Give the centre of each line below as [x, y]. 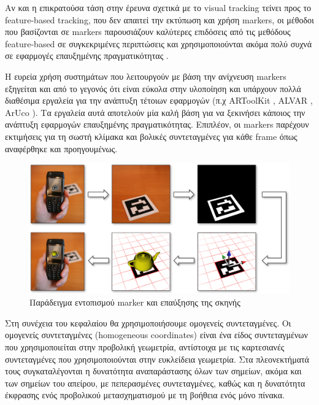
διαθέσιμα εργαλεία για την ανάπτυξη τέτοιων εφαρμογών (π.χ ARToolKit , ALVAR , [159, 100]
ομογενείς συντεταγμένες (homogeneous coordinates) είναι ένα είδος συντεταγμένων [156, 335]
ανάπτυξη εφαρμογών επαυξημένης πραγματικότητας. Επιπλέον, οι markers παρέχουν [157, 124]
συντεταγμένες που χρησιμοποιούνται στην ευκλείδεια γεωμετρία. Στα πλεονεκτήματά [157, 359]
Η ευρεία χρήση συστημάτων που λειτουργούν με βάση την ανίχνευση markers [146, 76]
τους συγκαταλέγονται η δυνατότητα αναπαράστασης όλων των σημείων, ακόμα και [153, 371]
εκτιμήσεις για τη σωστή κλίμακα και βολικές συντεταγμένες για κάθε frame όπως [151, 136]
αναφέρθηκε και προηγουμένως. [61, 148]
